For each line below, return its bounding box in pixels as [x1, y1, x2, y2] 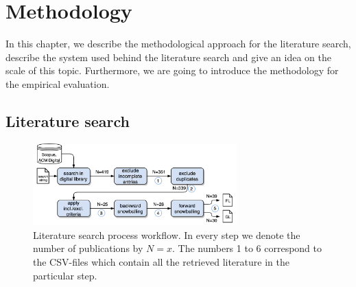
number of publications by [33, 241, 143, 255]
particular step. [33, 268, 97, 282]
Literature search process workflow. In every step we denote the [33, 227, 300, 242]
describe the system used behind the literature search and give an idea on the [5, 49, 331, 64]
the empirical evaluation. [5, 76, 110, 91]
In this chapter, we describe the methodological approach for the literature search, [5, 36, 351, 51]
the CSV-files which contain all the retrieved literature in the [33, 255, 289, 268]
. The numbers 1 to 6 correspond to [171, 241, 322, 255]
